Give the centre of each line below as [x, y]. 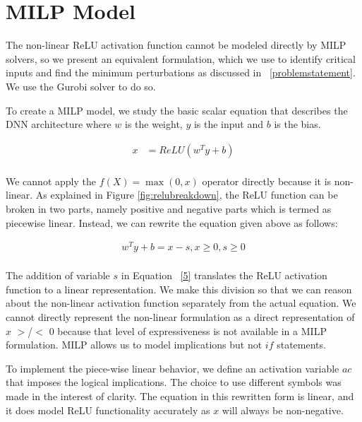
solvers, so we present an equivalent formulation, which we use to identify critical [181, 58]
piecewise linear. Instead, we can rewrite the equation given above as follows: [172, 222]
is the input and [229, 124]
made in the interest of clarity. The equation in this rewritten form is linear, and [180, 396]
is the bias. [297, 124]
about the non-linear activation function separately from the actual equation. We [181, 303]
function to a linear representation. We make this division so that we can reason [179, 289]
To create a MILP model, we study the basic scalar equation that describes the [177, 110]
